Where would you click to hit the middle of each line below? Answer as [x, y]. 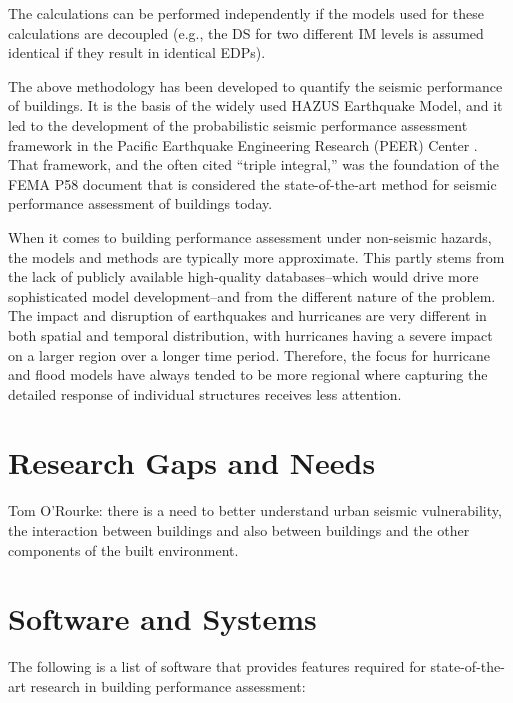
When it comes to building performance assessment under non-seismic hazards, [250, 236]
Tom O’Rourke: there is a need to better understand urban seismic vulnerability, [255, 510]
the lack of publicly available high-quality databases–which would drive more [243, 276]
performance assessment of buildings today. [140, 203]
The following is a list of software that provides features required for [217, 666]
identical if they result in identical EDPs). [137, 52]
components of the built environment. [123, 549]
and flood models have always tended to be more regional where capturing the [248, 374]
